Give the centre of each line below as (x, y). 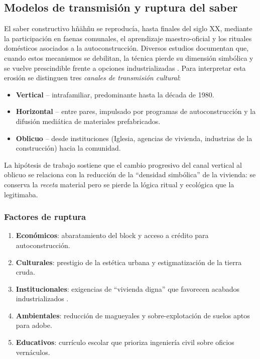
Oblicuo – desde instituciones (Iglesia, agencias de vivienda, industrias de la (134, 138)
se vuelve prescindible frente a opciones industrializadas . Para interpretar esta (125, 68)
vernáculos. (33, 352)
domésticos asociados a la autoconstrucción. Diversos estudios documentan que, (126, 48)
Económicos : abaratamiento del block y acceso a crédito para (112, 235)
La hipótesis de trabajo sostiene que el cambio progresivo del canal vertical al (123, 164)
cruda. (25, 272)
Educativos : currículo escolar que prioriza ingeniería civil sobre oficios (125, 342)
